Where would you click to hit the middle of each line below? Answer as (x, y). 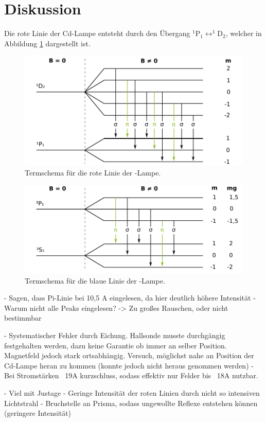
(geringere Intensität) (38, 413)
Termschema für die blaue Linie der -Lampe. (95, 280)
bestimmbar (23, 318)
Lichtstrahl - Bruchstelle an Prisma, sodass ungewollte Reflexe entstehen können (131, 403)
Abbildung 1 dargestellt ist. (47, 43)
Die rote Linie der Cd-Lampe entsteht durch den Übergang (97, 33)
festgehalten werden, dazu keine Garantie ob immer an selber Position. (116, 345)
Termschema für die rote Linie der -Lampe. (93, 173)
